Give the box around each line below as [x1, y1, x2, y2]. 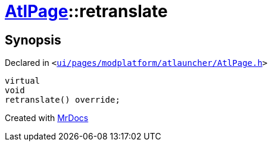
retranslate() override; [5, 95, 120, 105]
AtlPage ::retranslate [5, 1, 168, 21]
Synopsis [5, 32, 61, 47]
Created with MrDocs [5, 113, 89, 123]
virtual [5, 76, 40, 86]
